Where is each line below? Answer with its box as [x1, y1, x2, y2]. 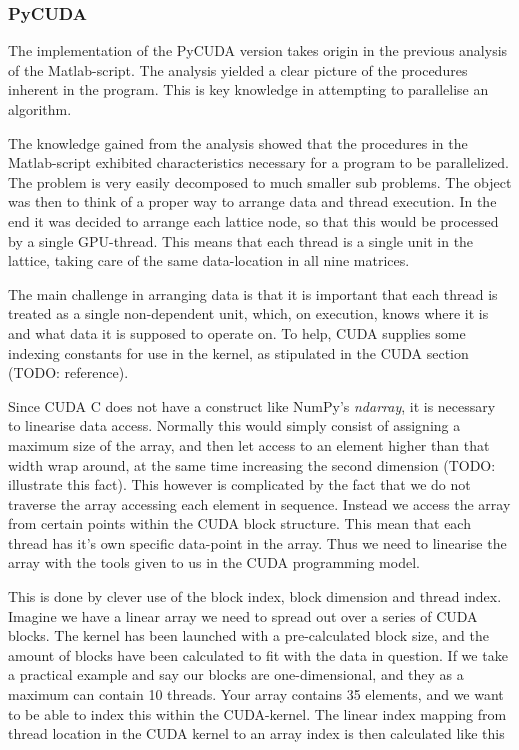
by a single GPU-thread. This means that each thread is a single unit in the [8, 230, 474, 251]
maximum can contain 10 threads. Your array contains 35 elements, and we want [8, 684, 504, 705]
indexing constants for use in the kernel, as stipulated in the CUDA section [8, 342, 469, 363]
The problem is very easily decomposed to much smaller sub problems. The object [8, 171, 512, 192]
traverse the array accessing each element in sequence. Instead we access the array [8, 493, 511, 514]
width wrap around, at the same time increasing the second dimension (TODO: [8, 454, 496, 475]
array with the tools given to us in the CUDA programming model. [8, 552, 420, 573]
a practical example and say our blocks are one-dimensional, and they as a [8, 664, 464, 685]
